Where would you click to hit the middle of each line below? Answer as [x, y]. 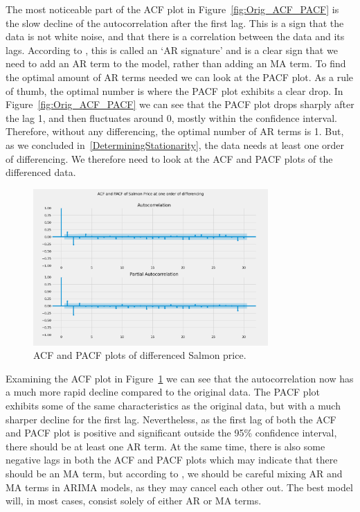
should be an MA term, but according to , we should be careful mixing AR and [174, 473]
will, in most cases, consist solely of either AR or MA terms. [134, 501]
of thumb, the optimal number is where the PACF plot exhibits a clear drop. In [174, 90]
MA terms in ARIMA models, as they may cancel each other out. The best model [179, 487]
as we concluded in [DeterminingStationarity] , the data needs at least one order [175, 144]
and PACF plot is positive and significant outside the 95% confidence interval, [171, 433]
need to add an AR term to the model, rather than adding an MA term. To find [176, 63]
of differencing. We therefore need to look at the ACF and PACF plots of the [169, 158]
